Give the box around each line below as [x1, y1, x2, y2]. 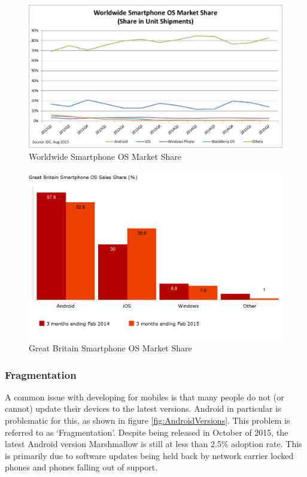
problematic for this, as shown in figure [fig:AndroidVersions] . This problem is [5, 414, 290, 427]
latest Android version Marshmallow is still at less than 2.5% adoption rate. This [5, 437, 302, 450]
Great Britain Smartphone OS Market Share [29, 342, 192, 354]
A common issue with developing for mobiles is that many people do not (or [5, 390, 284, 403]
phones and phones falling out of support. [5, 461, 158, 473]
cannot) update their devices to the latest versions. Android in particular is [5, 402, 281, 415]
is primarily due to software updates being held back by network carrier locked [5, 449, 294, 461]
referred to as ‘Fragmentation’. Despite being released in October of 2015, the [5, 426, 288, 438]
